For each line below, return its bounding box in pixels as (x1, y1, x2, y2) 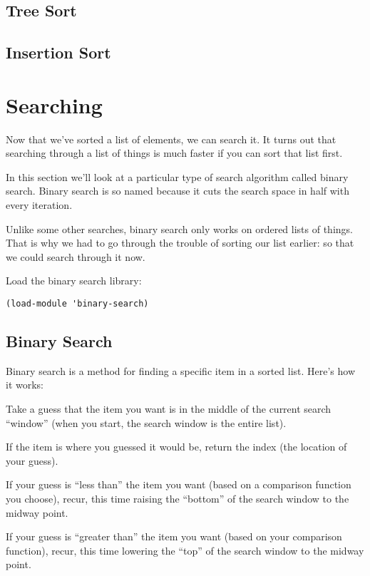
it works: (6, 377, 44, 392)
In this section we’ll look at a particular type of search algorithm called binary (6, 169, 349, 184)
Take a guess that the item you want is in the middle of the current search (6, 401, 332, 416)
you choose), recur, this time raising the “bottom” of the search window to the (6, 491, 349, 506)
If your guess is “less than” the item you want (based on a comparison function (6, 477, 351, 492)
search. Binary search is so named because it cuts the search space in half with (6, 183, 349, 198)
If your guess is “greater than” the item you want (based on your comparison (6, 529, 342, 544)
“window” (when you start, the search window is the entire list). (6, 415, 287, 430)
